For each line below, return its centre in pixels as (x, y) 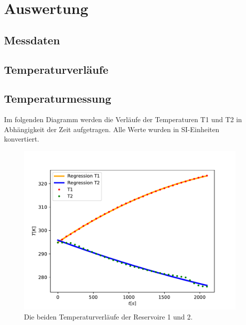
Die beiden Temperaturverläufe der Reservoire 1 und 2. (108, 316)
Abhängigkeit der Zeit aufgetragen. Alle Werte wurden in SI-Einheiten (112, 129)
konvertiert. (22, 139)
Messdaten (32, 40)
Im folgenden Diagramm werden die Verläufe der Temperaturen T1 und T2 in (123, 119)
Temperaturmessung (58, 98)
